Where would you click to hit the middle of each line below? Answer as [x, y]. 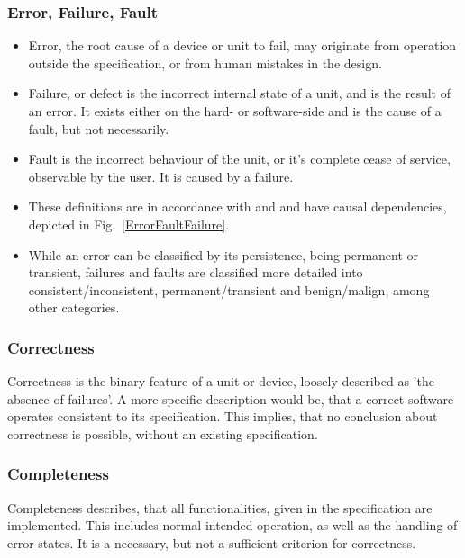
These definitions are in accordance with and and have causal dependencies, [237, 207]
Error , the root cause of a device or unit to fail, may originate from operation [242, 45]
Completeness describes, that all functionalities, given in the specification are [220, 507]
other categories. [74, 307]
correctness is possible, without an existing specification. [163, 433]
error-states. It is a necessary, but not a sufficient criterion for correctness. [212, 542]
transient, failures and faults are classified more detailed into [196, 272]
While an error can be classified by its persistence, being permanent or [223, 254]
